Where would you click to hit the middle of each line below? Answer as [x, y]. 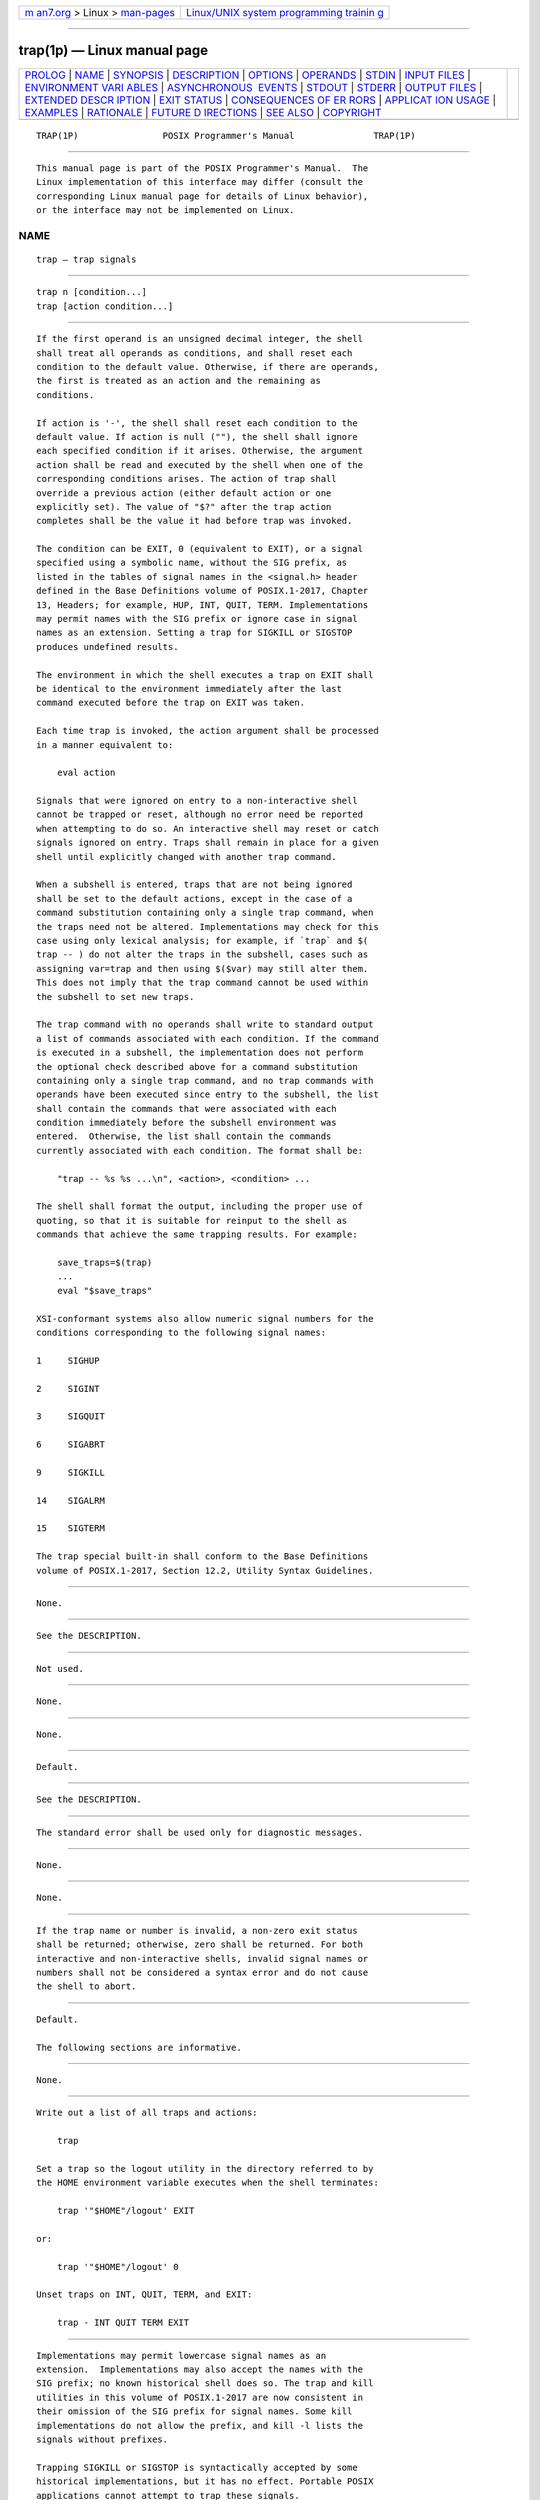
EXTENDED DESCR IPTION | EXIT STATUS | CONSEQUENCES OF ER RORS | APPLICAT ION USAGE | [260, 100]
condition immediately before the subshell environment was [186, 1123]
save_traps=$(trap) [104, 1262]
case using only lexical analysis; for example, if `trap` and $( [202, 940]
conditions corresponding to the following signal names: [181, 1332]
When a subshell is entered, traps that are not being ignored [194, 884]
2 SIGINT [68, 1388]
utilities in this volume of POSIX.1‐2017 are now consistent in [200, 2397]
